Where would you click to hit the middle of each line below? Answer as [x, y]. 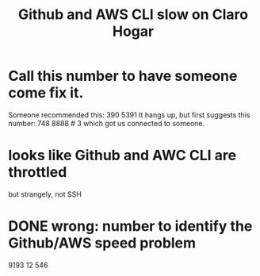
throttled [38, 172]
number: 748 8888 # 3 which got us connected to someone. [107, 123]
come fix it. [46, 93]
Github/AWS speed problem [102, 243]
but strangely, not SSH [45, 194]
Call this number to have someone [123, 76]
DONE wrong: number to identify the [130, 226]
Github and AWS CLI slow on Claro [133, 15]
